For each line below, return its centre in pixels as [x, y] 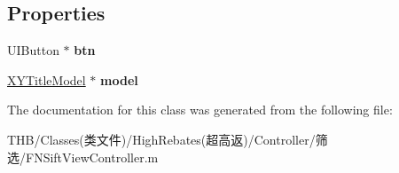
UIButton [33, 50]
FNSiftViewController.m [92, 157]
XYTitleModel [47, 79]
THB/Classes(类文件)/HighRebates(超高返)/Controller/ [161, 139]
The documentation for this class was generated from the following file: [200, 110]
